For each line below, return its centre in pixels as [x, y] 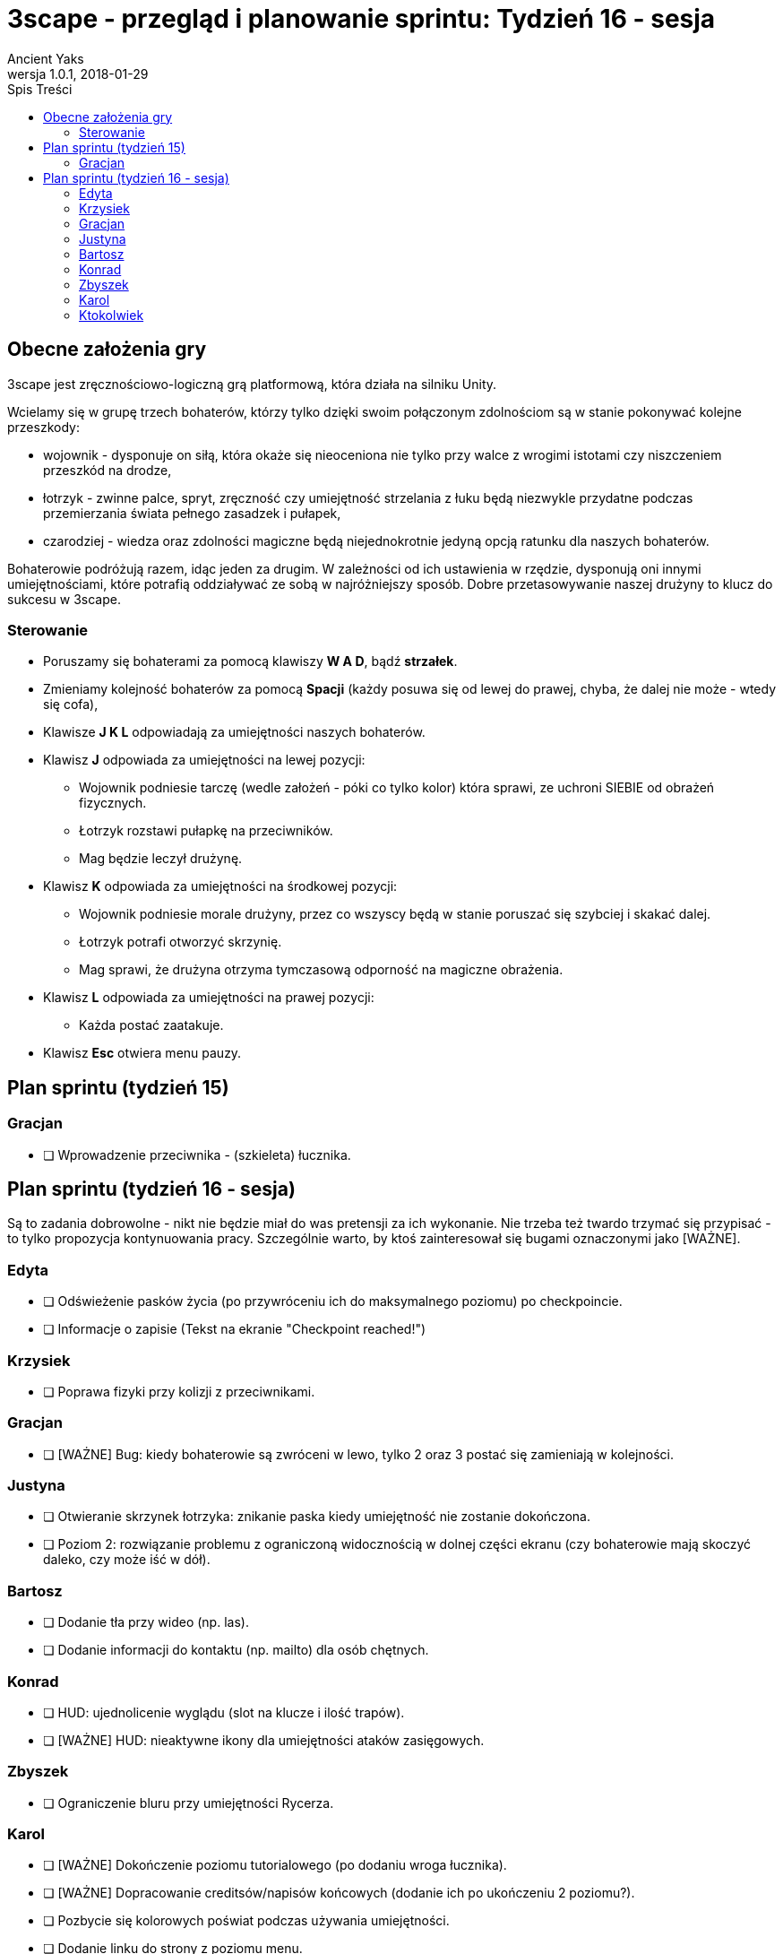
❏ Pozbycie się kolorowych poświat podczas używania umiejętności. [246, 1921]
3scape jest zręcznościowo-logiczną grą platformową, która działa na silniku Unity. [252, 384]
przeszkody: [43, 427]
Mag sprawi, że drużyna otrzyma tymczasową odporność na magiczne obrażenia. [321, 970]
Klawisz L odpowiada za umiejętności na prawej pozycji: [209, 998]
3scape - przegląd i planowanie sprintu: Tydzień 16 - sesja [361, 19]
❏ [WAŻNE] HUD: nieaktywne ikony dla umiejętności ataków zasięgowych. [264, 1740]
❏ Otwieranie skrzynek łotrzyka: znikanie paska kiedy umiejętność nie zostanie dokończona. [317, 1517]
